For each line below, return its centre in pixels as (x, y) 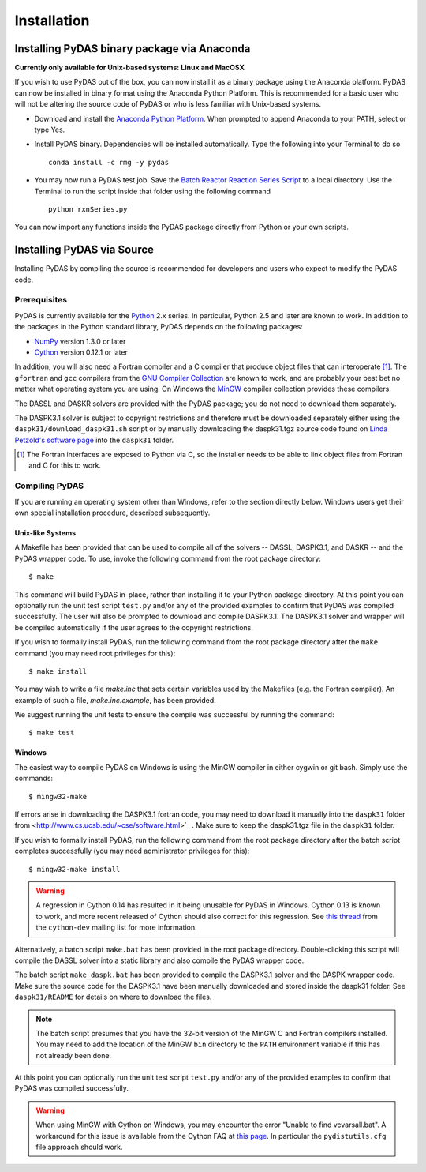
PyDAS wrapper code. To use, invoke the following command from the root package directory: (168, 558)
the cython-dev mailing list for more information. (116, 927)
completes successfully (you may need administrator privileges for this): (132, 851)
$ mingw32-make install (75, 869)
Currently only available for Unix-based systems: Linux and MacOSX (129, 68)
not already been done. (74, 1055)
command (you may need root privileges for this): (95, 653)
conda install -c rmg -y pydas (109, 162)
